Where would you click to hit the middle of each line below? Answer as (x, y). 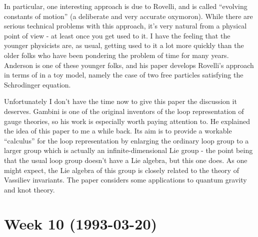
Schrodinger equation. (37, 84)
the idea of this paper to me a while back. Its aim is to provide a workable (118, 131)
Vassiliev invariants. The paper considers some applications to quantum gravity (125, 180)
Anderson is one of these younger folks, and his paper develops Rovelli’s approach (129, 65)
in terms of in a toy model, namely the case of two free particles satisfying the (124, 75)
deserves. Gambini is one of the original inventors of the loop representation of (124, 111)
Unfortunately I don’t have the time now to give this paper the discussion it (120, 101)
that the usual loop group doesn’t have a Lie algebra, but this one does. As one (126, 160)
